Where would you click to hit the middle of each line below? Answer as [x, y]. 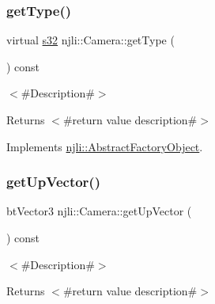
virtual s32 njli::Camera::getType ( [91, 40]
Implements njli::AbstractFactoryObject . [105, 146]
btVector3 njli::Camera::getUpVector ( [99, 211]
